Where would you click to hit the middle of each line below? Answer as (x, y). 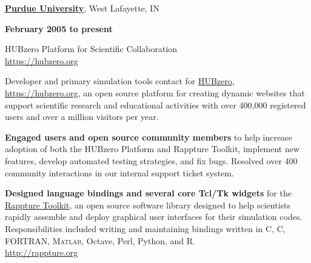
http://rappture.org (42, 252)
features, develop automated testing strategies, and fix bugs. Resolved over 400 (151, 160)
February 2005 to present (59, 28)
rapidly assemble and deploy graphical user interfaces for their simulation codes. (154, 217)
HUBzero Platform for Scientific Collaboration (91, 49)
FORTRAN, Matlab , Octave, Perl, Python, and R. (100, 240)
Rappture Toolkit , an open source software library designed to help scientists (148, 205)
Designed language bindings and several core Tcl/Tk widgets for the (148, 193)
